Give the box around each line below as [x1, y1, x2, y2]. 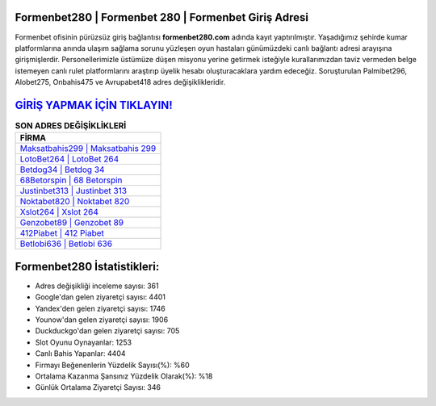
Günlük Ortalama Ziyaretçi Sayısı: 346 [35, 383, 161, 392]
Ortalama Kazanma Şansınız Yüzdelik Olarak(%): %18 [35, 371, 213, 381]
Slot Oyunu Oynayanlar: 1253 [35, 337, 132, 347]
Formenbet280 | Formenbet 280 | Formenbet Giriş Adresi [15, 10, 308, 24]
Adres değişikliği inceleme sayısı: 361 [35, 281, 159, 291]
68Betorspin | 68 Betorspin [19, 174, 123, 186]
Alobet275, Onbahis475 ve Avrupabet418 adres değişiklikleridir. [15, 77, 226, 87]
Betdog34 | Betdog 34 [19, 164, 105, 175]
